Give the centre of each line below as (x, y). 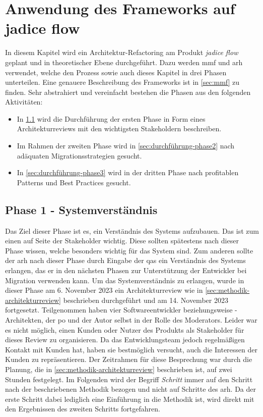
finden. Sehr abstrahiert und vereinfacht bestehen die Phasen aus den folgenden (128, 92)
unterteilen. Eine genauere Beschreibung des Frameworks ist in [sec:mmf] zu (122, 82)
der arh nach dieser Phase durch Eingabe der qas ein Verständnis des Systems (125, 260)
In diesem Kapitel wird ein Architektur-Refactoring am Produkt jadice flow (122, 52)
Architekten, (24, 319)
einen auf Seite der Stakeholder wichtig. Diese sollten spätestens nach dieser (122, 241)
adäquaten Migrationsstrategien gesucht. (79, 155)
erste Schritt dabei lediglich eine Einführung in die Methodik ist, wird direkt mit (130, 399)
